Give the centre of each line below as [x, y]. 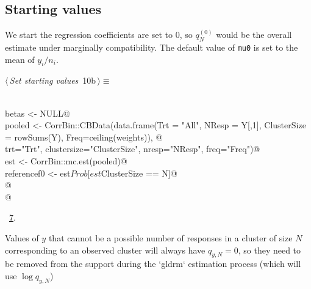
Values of [22, 237]
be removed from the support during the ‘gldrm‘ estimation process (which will [153, 264]
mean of [20, 59]
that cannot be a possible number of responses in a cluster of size [170, 237]
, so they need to [270, 250]
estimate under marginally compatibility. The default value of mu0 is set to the [152, 47]
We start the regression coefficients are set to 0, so [99, 35]
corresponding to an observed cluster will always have [105, 250]
